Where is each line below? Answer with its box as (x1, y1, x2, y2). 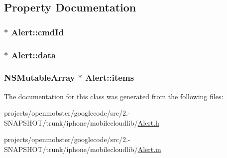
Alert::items (85, 71, 134, 84)
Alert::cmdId (11, 25, 64, 38)
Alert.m (137, 144, 161, 155)
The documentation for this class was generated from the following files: (4, 91, 224, 101)
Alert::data (11, 48, 56, 61)
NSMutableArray (4, 71, 75, 84)
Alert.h (137, 117, 159, 128)
